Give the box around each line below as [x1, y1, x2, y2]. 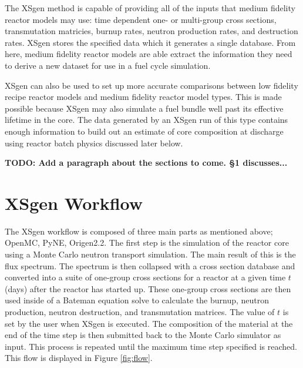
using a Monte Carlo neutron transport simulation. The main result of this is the [5, 248, 296, 260]
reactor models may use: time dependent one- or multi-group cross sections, [5, 13, 277, 25]
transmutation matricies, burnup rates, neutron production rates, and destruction [5, 25, 298, 37]
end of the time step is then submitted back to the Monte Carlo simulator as [5, 329, 281, 341]
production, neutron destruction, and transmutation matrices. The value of [5, 306, 275, 317]
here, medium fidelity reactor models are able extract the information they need [5, 48, 292, 60]
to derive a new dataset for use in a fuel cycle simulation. [5, 59, 211, 71]
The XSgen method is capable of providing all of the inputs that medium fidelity [5, 2, 295, 14]
